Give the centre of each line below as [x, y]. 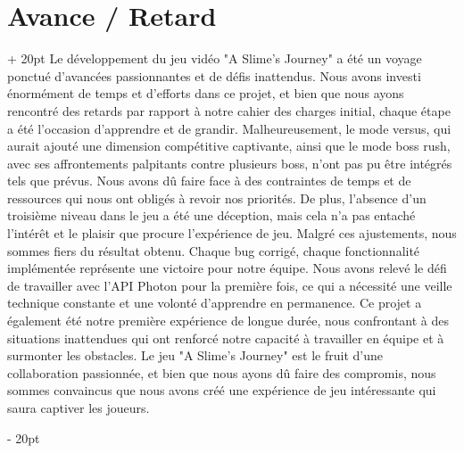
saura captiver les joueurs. [79, 408]
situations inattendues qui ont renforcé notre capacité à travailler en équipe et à [226, 338]
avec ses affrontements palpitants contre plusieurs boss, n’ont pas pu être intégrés [230, 163]
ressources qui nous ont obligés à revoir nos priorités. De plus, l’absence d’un [217, 198]
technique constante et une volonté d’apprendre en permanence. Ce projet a [215, 303]
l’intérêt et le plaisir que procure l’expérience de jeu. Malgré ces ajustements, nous [232, 233]
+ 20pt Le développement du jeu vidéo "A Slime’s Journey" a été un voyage [215, 58]
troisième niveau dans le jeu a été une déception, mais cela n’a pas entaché [211, 215]
